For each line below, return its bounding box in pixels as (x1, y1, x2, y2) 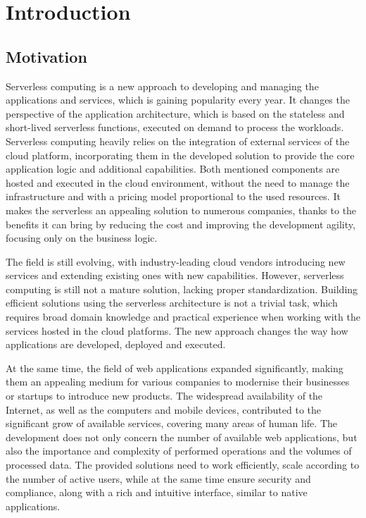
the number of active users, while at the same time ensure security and (6, 471, 311, 486)
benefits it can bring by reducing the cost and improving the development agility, (6, 216, 355, 231)
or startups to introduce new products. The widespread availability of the (6, 388, 323, 403)
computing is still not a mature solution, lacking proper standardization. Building (6, 281, 358, 296)
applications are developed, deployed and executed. (6, 337, 226, 352)
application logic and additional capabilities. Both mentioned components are (6, 161, 340, 176)
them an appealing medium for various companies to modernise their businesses (6, 374, 350, 389)
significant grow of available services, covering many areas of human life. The (6, 416, 337, 431)
